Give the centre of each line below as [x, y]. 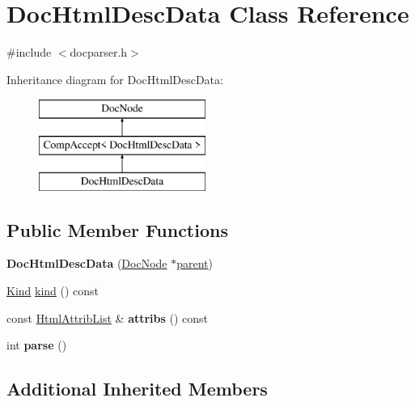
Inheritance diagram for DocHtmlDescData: [115, 79]
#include [29, 52]
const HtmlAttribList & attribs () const [108, 317]
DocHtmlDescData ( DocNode [87, 263]
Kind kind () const [53, 291]
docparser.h [99, 52]
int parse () [37, 345]
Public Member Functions [117, 229]
